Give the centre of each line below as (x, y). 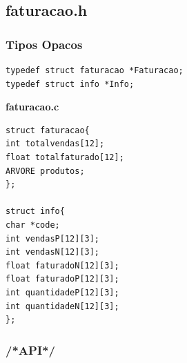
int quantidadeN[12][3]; (62, 306)
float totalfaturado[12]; (65, 157)
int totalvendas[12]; (55, 144)
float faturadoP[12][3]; (62, 279)
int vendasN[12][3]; (53, 252)
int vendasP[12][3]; (53, 238)
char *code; (33, 225)
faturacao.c (32, 107)
